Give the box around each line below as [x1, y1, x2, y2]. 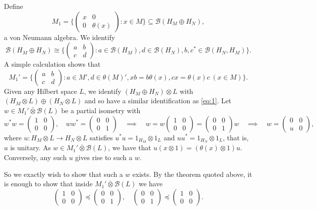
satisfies [89, 132, 113, 142]
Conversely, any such [4, 152, 67, 163]
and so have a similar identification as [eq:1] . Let [84, 95, 232, 106]
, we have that [108, 142, 151, 153]
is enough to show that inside [4, 178, 93, 189]
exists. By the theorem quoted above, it [132, 168, 252, 179]
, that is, [223, 132, 249, 142]
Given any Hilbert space [4, 85, 77, 96]
